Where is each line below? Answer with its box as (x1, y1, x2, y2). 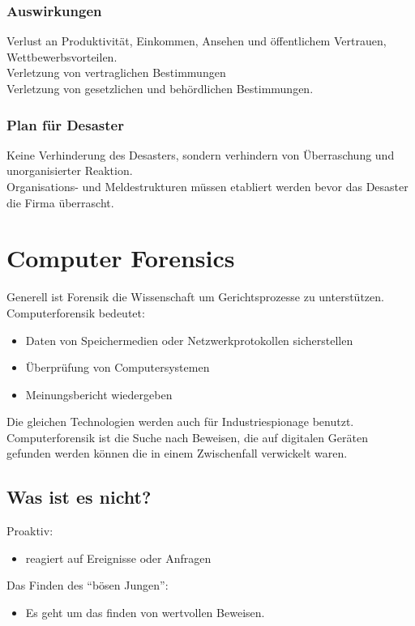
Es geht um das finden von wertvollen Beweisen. (25, 604, 265, 621)
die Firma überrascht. (6, 194, 114, 211)
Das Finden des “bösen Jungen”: (6, 577, 169, 594)
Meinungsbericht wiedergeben (25, 385, 173, 402)
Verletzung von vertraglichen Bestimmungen (6, 64, 226, 81)
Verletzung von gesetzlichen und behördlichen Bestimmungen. (6, 80, 314, 96)
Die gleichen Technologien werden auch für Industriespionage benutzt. (6, 413, 354, 430)
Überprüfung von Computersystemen (25, 359, 210, 376)
